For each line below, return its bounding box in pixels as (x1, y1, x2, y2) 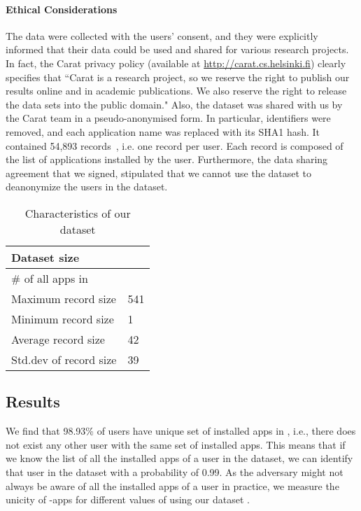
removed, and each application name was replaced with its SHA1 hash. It (6, 124, 320, 139)
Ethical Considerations (6, 1, 118, 16)
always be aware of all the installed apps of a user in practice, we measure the (6, 478, 339, 493)
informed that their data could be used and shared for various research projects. (6, 42, 349, 57)
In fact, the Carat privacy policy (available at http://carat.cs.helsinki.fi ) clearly (6, 55, 346, 70)
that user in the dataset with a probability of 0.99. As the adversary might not (6, 464, 344, 479)
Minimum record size (11, 310, 114, 327)
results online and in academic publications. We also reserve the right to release (6, 83, 347, 98)
